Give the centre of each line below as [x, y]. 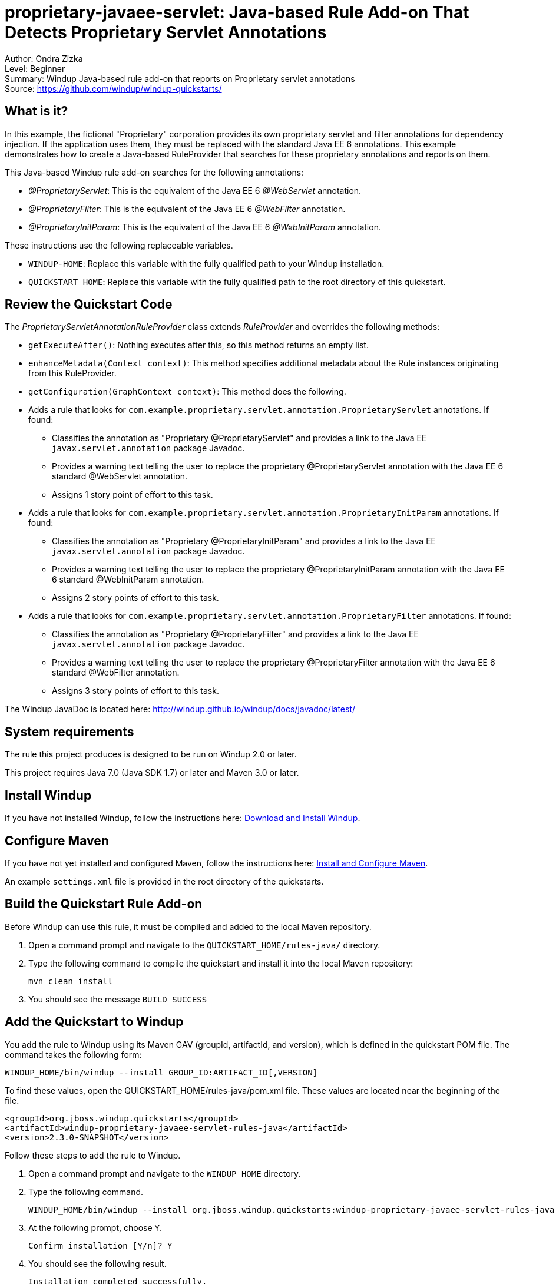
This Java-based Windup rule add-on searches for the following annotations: [154, 172]
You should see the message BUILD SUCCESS [118, 999]
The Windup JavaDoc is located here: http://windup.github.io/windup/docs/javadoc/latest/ [180, 709]
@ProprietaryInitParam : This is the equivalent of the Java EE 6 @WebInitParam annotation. [205, 227]
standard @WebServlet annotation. [120, 476]
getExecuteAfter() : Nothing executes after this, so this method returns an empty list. [198, 345]
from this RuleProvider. [72, 373]
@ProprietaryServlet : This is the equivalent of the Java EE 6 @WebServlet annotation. [195, 190]
